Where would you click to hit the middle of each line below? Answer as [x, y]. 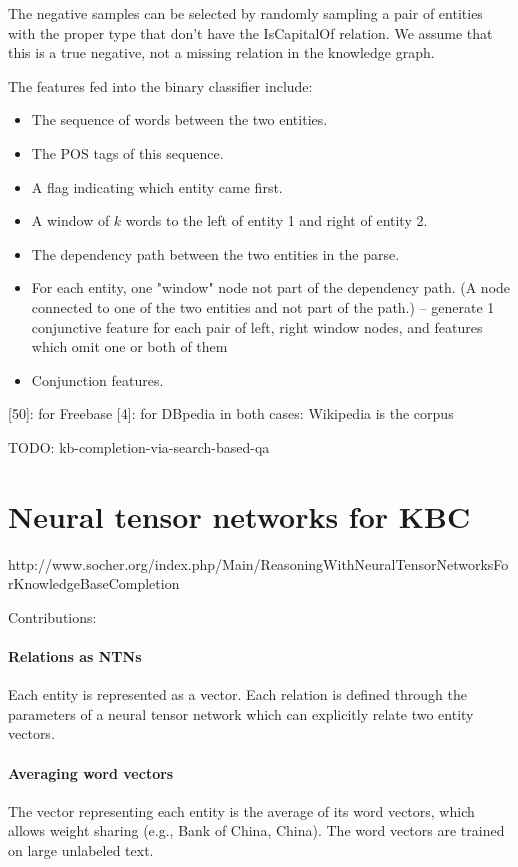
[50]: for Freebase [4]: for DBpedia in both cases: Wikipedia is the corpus [231, 413]
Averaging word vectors [91, 772]
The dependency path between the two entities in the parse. [215, 253]
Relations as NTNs [75, 656]
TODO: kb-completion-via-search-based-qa [139, 446]
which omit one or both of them [129, 346]
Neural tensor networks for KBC [239, 515]
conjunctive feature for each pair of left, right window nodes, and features [257, 326]
